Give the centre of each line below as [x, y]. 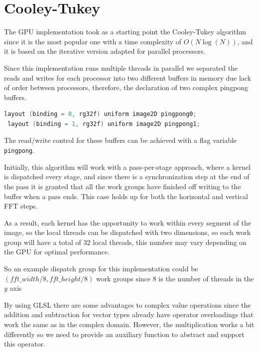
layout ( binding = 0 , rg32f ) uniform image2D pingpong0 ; [100, 114]
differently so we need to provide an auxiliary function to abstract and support [124, 334]
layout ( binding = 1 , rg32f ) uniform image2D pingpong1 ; [104, 124]
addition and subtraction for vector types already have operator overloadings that [129, 314]
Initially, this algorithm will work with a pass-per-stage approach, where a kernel [127, 167]
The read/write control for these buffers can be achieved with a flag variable [121, 140]
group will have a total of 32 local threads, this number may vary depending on [125, 242]
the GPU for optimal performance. [57, 252]
